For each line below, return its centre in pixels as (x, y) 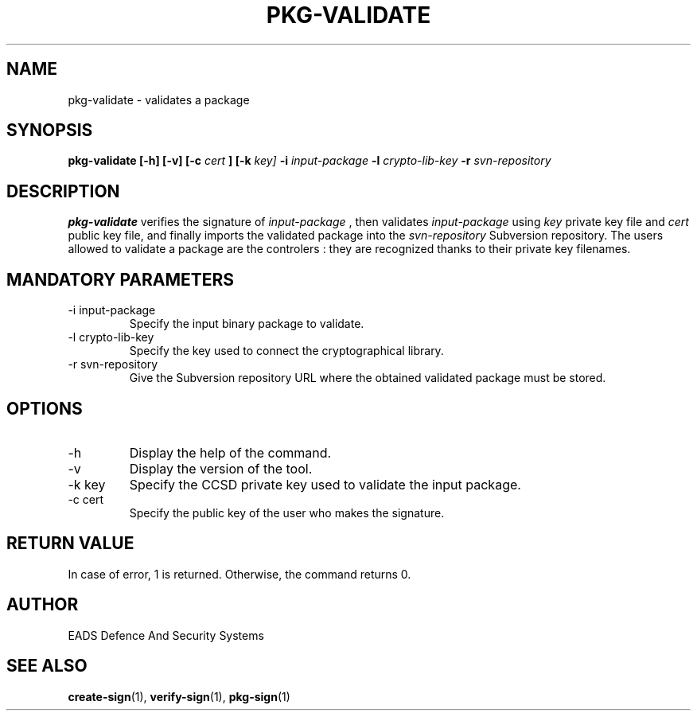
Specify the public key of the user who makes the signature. (287, 512)
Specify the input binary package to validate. (247, 324)
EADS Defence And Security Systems (166, 635)
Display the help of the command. (230, 452)
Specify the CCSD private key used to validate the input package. (325, 484)
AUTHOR (43, 605)
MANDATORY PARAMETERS (121, 279)
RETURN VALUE (70, 544)
